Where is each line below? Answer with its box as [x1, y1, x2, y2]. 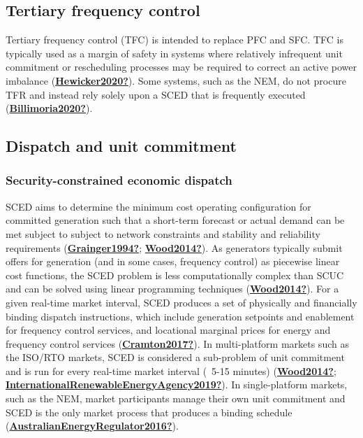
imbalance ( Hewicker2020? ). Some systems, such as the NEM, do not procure [6, 73, 346, 87]
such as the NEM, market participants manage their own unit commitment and [6, 391, 346, 406]
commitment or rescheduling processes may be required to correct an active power [6, 59, 357, 74]
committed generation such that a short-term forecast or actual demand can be [6, 213, 345, 227]
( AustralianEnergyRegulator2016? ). [6, 418, 179, 433]
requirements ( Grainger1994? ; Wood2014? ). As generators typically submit [6, 240, 343, 255]
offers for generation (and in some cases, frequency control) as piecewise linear [6, 254, 340, 269]
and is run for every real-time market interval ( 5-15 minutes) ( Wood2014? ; [6, 363, 336, 378]
